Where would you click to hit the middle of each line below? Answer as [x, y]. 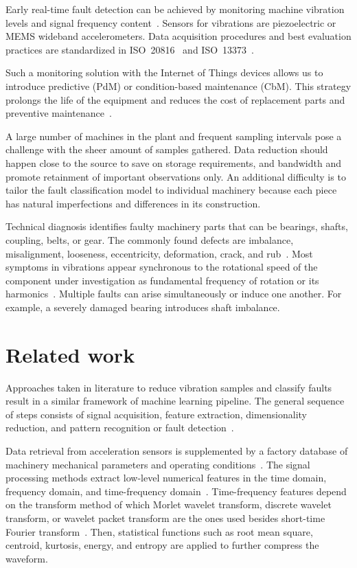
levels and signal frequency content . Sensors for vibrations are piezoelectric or [171, 22]
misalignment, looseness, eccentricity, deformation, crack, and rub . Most [159, 253]
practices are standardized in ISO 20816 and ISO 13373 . [130, 49]
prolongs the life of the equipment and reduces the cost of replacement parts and [175, 99]
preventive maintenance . [59, 113]
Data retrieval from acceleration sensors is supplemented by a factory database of [177, 450]
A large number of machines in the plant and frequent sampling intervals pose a [174, 136]
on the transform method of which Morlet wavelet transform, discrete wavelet [169, 504]
